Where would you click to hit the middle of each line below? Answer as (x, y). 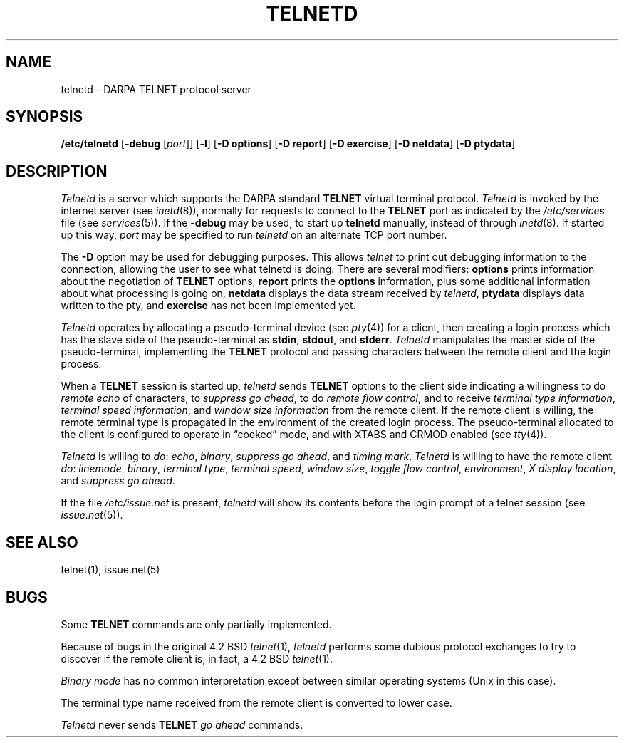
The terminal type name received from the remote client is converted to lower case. (256, 702)
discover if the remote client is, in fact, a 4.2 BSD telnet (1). (197, 658)
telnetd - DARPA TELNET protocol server (156, 89)
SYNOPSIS (45, 117)
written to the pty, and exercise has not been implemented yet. (208, 306)
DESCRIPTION (57, 171)
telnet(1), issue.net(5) (110, 570)
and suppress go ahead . (118, 481)
